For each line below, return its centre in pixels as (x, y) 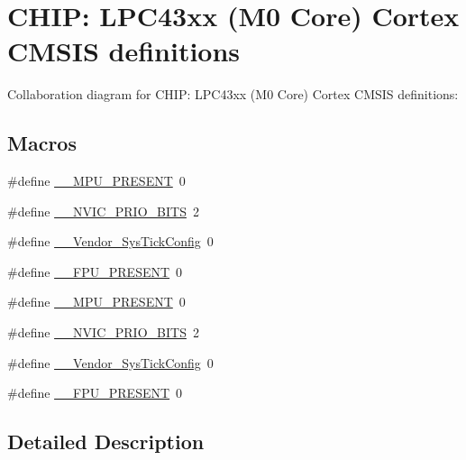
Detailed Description (106, 442)
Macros (42, 143)
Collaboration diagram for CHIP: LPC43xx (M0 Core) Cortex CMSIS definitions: (233, 94)
